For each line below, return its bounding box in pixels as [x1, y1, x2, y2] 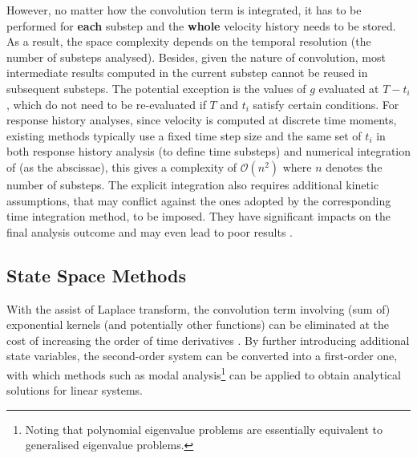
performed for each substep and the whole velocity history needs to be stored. [6, 17, 396, 34]
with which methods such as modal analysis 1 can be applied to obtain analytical [6, 363, 401, 383]
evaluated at [318, 79, 379, 96]
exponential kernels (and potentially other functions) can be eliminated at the [6, 316, 390, 333]
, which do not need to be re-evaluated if [6, 95, 206, 112]
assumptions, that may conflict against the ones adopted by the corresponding [6, 192, 391, 209]
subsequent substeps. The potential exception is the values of [6, 79, 306, 96]
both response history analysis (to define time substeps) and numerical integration [6, 143, 411, 160]
